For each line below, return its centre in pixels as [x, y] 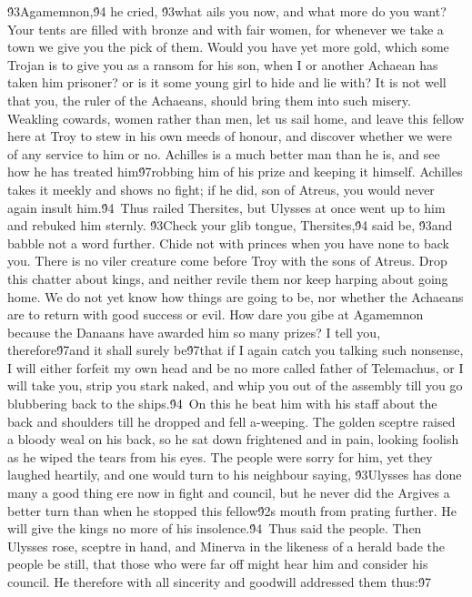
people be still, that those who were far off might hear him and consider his [218, 564]
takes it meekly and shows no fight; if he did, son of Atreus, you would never [221, 189]
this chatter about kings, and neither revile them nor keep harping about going [228, 278]
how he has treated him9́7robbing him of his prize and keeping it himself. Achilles [235, 172]
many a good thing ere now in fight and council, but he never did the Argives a [229, 493]
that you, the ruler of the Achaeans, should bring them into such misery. [209, 100]
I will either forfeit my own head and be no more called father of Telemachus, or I [236, 367]
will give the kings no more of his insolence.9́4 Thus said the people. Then [215, 528]
